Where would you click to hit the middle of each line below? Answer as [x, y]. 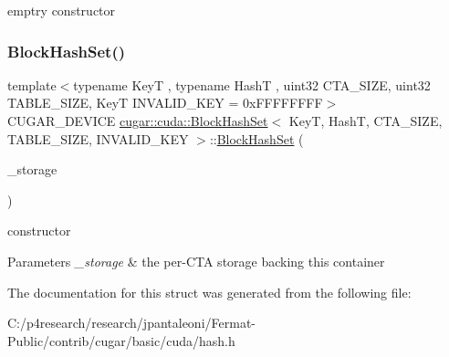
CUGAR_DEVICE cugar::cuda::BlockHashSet [138, 121]
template [32, 84]
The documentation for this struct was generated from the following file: [209, 292]
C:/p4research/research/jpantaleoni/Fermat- [131, 323]
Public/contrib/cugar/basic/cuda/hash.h [121, 340]
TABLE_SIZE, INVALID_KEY [98, 138]
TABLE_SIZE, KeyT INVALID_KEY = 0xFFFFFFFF [165, 103]
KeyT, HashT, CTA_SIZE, [365, 121]
